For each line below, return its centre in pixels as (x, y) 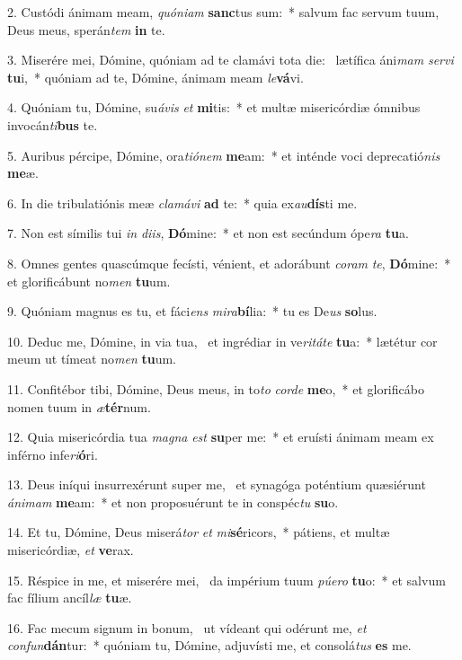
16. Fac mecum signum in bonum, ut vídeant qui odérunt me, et (187, 627)
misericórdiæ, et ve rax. (71, 550)
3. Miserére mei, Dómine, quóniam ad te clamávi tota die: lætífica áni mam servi (231, 60)
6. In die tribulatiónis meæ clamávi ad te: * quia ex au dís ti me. (182, 202)
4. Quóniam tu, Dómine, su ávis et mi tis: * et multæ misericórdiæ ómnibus (214, 107)
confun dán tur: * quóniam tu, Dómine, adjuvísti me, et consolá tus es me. (209, 645)
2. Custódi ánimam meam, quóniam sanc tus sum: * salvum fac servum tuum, (223, 12)
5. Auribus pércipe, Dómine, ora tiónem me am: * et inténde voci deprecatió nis (224, 155)
